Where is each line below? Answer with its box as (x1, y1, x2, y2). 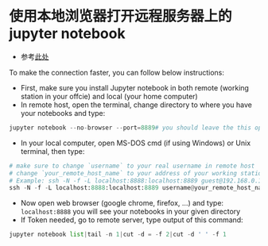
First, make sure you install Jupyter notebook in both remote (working (20, 83, 250, 92)
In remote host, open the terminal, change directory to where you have (20, 100, 253, 110)
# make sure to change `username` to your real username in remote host (9, 162, 255, 170)
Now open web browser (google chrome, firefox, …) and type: (20, 198, 224, 208)
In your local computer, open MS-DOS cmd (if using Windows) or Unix (20, 138, 251, 148)
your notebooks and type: (20, 108, 106, 117)
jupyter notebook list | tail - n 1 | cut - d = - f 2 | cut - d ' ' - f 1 (9, 231, 227, 239)
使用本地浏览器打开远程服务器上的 (9, 7, 233, 25)
